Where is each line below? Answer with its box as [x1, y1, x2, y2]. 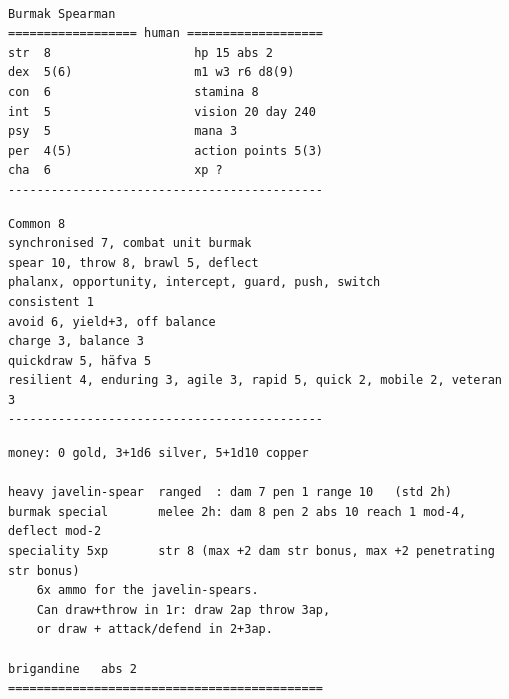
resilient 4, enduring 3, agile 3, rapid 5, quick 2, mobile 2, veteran [8, 373, 502, 388]
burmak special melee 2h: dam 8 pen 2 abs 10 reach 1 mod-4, [8, 504, 467, 519]
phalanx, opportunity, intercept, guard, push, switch [8, 275, 381, 290]
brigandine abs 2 [8, 661, 137, 676]
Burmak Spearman [8, 6, 116, 21]
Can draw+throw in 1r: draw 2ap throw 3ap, [36, 602, 331, 617]
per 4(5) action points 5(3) [8, 143, 323, 158]
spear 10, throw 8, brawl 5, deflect [8, 255, 259, 270]
